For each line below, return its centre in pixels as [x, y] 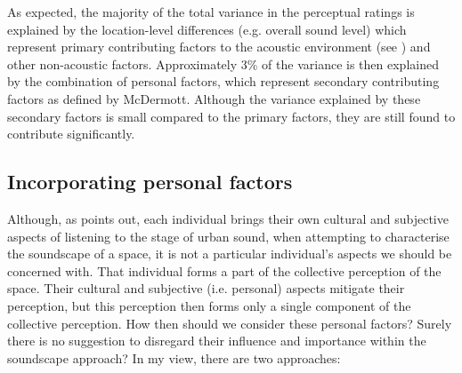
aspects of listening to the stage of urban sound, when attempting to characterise [228, 236]
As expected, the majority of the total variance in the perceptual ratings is [211, 12]
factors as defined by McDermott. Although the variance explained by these [214, 98]
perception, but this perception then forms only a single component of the [209, 305]
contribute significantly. [71, 134]
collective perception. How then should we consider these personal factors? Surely [230, 323]
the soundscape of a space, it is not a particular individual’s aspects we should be [230, 254]
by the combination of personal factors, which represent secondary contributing [223, 81]
